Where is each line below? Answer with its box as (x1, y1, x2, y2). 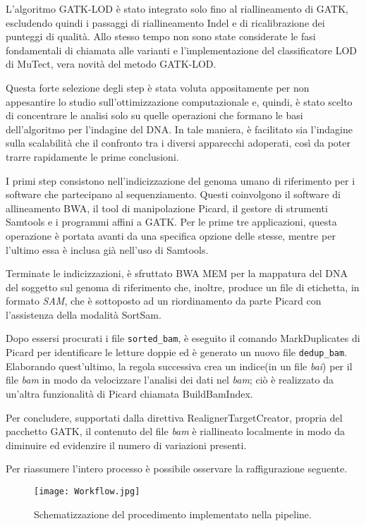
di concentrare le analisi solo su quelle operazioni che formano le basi (6, 108, 303, 123)
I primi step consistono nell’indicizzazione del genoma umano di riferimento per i (6, 173, 355, 188)
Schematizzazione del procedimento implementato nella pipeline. (34, 506, 312, 521)
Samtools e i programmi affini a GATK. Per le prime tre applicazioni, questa (6, 214, 337, 229)
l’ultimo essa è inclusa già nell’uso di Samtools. (6, 242, 209, 257)
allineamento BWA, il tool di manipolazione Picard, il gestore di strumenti (6, 200, 328, 215)
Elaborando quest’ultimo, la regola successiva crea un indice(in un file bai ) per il (6, 358, 353, 373)
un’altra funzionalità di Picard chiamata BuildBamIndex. (6, 386, 253, 400)
